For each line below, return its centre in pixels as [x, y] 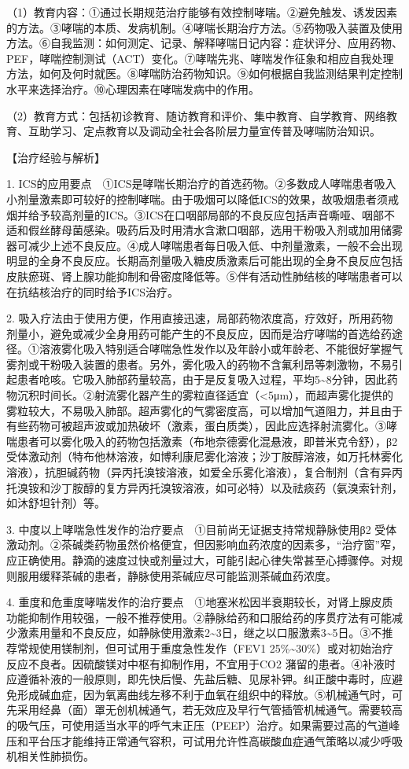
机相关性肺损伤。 [50, 756]
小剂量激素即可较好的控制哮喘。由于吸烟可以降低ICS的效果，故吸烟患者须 [197, 199]
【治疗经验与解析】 [56, 157]
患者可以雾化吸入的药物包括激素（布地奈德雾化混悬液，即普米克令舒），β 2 [207, 441]
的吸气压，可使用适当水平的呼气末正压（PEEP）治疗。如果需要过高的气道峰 [203, 725]
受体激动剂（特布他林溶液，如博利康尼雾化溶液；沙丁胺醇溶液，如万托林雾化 [204, 456]
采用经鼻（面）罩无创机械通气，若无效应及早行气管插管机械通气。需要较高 [210, 710]
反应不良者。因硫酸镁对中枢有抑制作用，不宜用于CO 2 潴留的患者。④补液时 [201, 663]
